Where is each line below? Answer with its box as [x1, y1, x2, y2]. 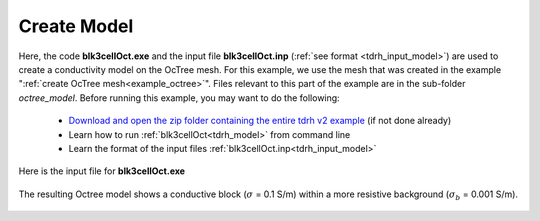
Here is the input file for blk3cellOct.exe [18, 165, 185, 177]
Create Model [18, 15, 134, 37]
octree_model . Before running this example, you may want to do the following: [18, 91, 340, 104]
